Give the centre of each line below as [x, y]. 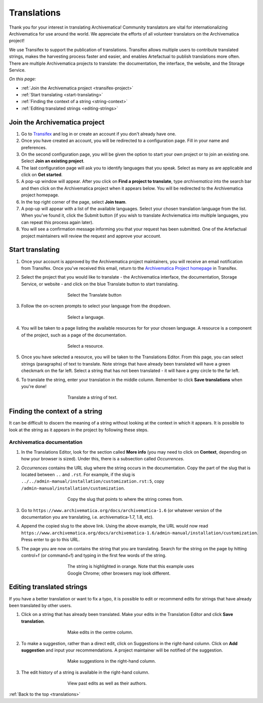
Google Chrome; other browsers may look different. [119, 573]
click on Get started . [42, 175]
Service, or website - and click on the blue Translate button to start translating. [100, 284]
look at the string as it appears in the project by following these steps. [79, 430]
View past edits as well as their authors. [107, 684]
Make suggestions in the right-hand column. [112, 661]
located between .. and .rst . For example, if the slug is [78, 475]
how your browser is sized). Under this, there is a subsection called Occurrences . [103, 459]
